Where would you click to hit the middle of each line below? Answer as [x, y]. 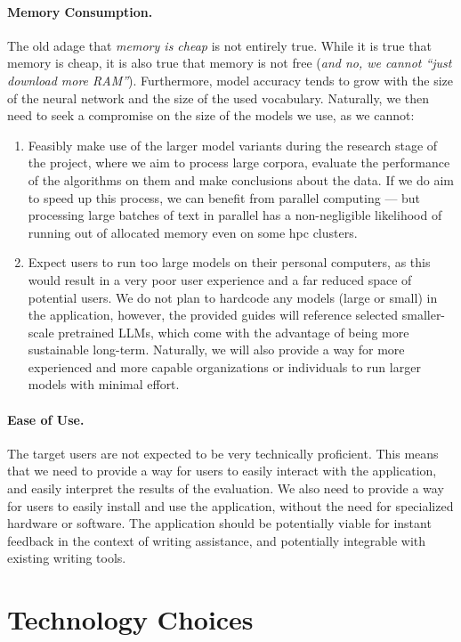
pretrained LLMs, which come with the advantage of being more [234, 332]
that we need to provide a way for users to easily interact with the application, [222, 471]
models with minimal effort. [104, 384]
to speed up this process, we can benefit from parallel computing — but [224, 197]
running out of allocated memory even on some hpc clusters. [193, 232]
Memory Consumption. [80, 11]
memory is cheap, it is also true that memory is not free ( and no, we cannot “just [230, 63]
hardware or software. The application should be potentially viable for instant [219, 523]
